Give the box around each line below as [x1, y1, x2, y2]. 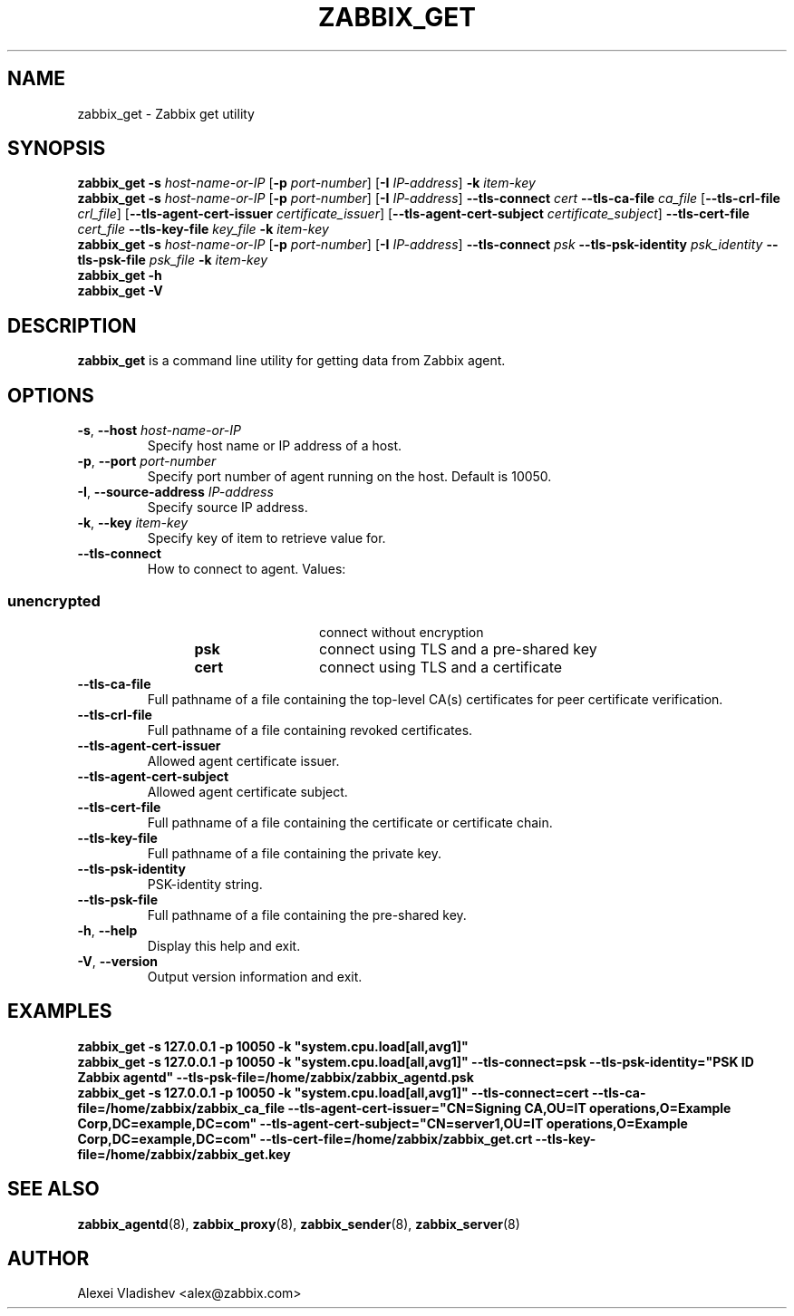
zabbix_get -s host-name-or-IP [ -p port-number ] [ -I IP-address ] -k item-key [77, 175, 536, 191]
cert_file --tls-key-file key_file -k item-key [77, 221, 329, 237]
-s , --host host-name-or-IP [77, 422, 241, 439]
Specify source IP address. [147, 499, 308, 516]
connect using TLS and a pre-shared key [318, 639, 597, 658]
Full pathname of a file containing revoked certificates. [147, 721, 473, 738]
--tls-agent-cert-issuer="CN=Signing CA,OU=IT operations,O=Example [287, 1099, 731, 1116]
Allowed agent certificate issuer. [147, 752, 340, 769]
